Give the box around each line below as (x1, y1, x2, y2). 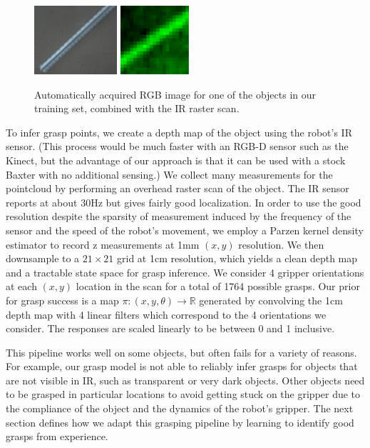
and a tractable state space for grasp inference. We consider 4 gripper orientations (6, 264, 364, 279)
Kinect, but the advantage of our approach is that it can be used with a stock (6, 152, 346, 167)
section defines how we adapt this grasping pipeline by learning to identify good (6, 414, 354, 429)
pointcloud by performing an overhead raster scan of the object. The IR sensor (6, 181, 349, 196)
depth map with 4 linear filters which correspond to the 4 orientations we (6, 307, 327, 322)
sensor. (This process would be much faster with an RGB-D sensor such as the (6, 139, 349, 154)
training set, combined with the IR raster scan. (34, 101, 240, 116)
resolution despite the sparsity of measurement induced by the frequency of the (6, 209, 351, 224)
